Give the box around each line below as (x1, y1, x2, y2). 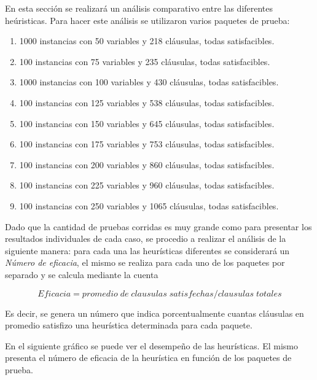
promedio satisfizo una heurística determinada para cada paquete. (5, 319, 252, 332)
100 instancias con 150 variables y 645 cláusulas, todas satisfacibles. (19, 117, 275, 130)
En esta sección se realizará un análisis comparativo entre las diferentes (5, 2, 273, 14)
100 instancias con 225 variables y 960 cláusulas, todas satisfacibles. (19, 179, 275, 192)
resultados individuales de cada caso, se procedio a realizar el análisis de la (5, 232, 286, 245)
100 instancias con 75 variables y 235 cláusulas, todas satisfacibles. (19, 55, 270, 68)
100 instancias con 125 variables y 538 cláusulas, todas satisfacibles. (19, 96, 275, 109)
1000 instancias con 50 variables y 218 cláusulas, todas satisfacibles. (19, 34, 275, 47)
